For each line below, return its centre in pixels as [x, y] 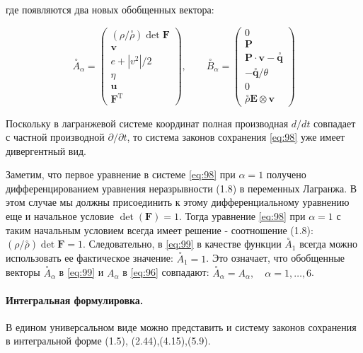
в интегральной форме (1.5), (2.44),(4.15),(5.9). [108, 341]
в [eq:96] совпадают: [166, 272]
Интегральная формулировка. [75, 300]
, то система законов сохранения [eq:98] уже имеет [236, 137]
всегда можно [328, 244]
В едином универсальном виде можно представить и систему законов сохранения [181, 326]
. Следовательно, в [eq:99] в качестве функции [182, 244]
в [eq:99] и [81, 272]
